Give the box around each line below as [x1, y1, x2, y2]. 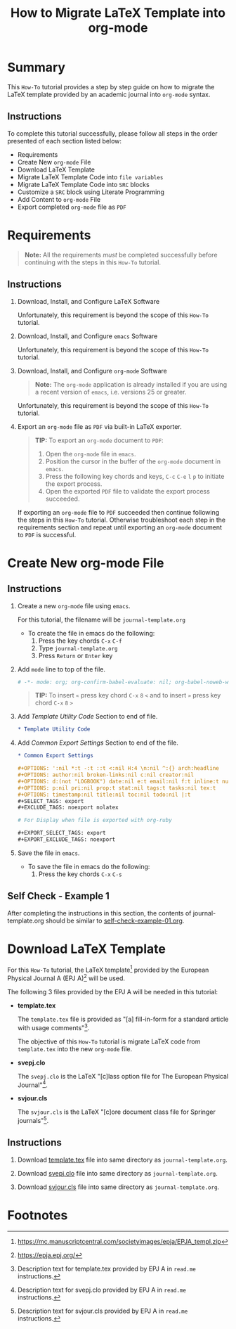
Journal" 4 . [17, 1079, 48, 1089]
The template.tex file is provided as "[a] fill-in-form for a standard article [17, 1015, 229, 1023]
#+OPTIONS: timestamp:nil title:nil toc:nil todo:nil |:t [17, 791, 191, 798]
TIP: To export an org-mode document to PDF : [34, 436, 164, 444]
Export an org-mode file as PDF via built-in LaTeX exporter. [17, 422, 183, 430]
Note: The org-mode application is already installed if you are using [34, 380, 228, 388]
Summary [7, 60, 65, 75]
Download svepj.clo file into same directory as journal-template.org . [17, 1169, 218, 1177]
